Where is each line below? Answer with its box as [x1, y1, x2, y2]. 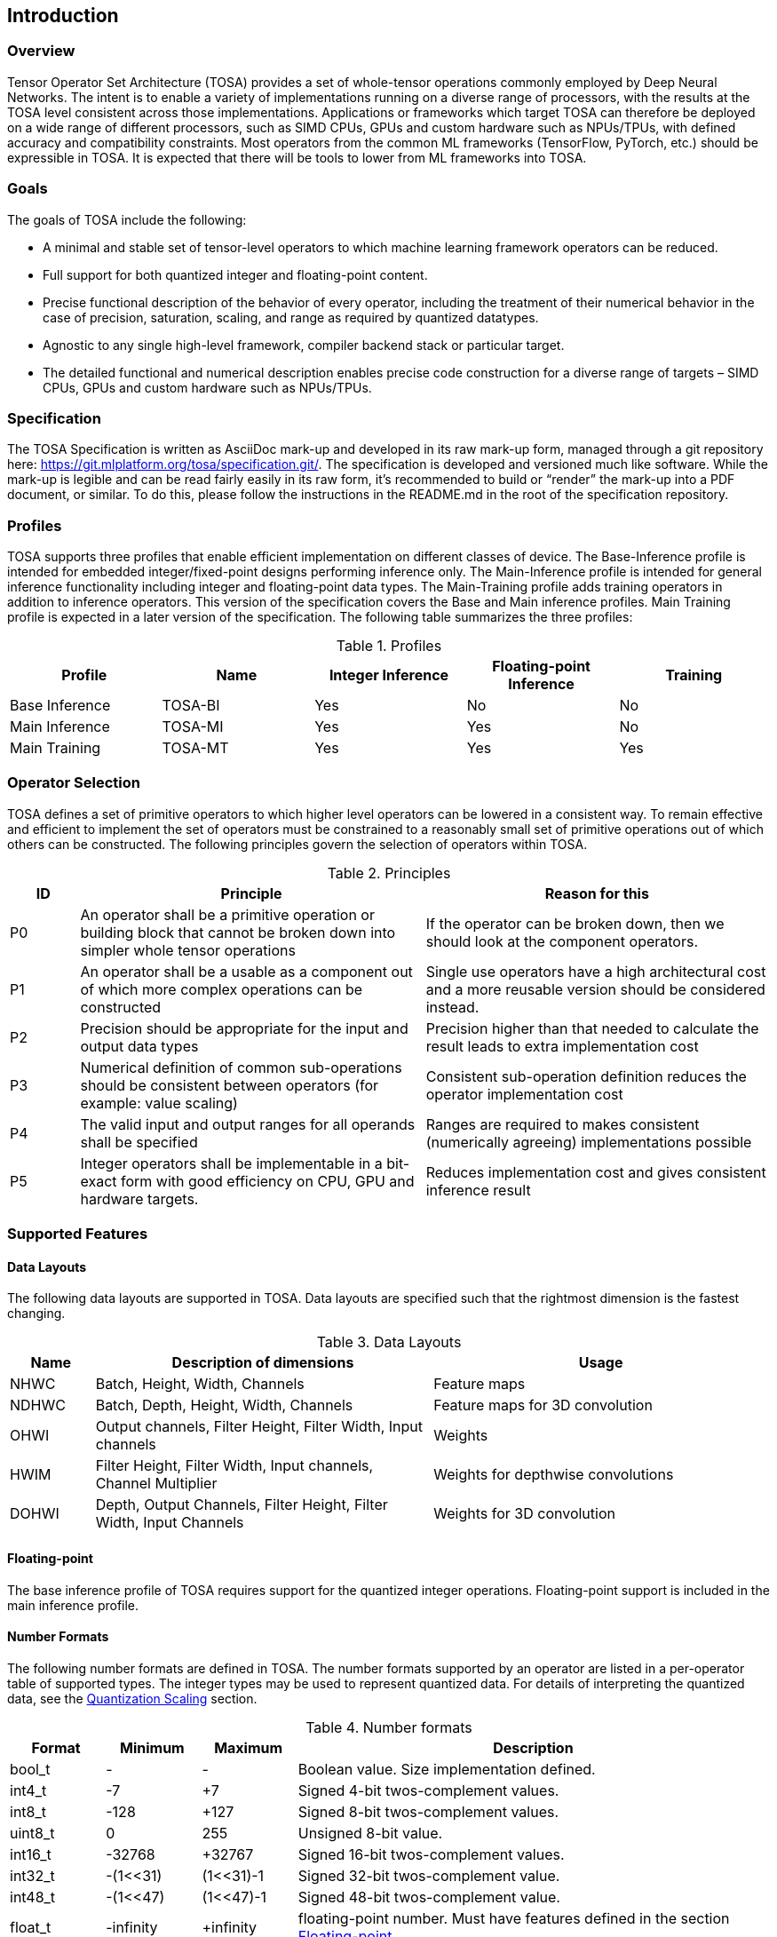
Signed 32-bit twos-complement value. [297, 1866, 560, 1885]
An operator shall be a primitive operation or [80, 905, 375, 924]
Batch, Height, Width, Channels [95, 1375, 305, 1393]
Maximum [214, 1738, 283, 1757]
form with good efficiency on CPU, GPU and [121, 1171, 415, 1190]
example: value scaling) [80, 1093, 238, 1112]
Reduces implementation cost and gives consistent [425, 1163, 766, 1181]
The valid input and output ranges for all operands [80, 1115, 416, 1133]
